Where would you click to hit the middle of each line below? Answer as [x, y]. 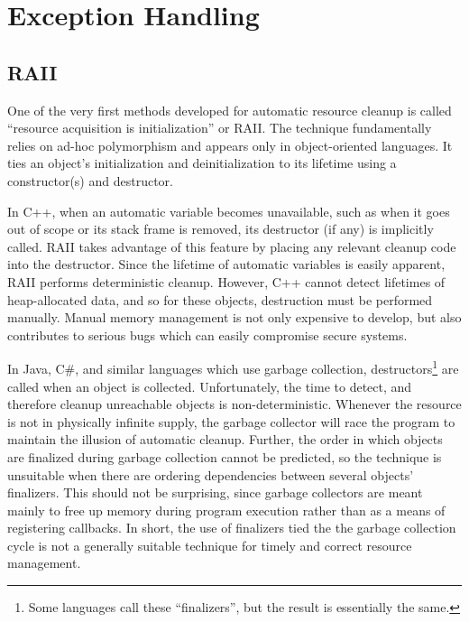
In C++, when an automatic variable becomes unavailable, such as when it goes [229, 211]
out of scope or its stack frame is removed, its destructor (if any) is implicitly [221, 229]
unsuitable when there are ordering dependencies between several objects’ [211, 474]
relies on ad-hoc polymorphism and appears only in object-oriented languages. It [230, 145]
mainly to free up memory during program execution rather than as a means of [226, 510]
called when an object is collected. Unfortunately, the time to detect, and [210, 386]
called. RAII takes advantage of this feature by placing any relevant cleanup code [232, 246]
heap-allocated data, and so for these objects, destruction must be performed [220, 299]
